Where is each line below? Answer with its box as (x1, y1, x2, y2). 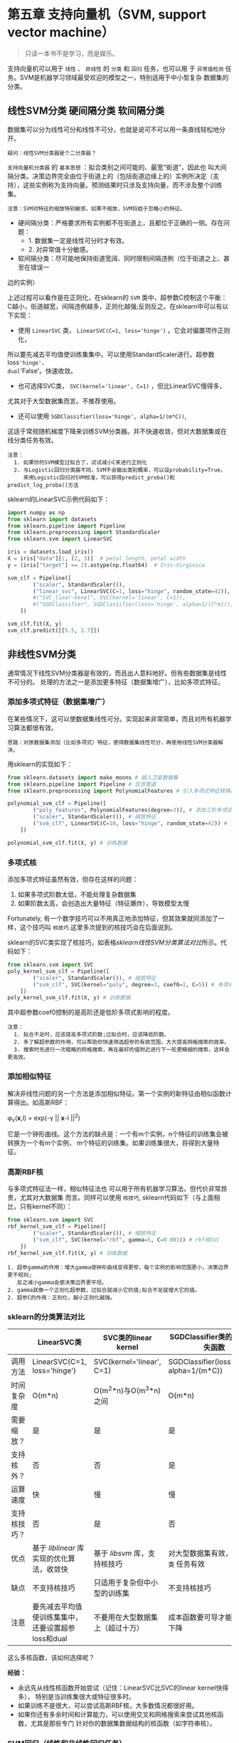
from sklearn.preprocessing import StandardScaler (7, 529, 161, 536)
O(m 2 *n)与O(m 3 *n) (93, 1384, 161, 1396)
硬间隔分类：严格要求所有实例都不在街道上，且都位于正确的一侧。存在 (17, 218, 224, 227)
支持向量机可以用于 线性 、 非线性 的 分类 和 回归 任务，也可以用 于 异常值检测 (7, 64, 224, 73)
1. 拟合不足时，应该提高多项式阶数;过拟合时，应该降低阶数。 (14, 1031, 170, 1038)
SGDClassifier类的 (169, 1331, 233, 1341)
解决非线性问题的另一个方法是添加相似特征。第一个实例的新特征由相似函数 (7, 1089, 225, 1097)
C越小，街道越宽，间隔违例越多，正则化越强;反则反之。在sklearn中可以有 (7, 302, 223, 310)
